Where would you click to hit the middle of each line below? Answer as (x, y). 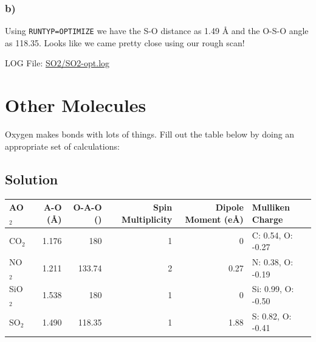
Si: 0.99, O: (273, 289)
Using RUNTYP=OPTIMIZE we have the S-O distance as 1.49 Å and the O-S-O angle (157, 31)
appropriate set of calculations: (62, 146)
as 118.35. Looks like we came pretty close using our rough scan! (125, 42)
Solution (32, 179)
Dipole (229, 207)
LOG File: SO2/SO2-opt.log (57, 63)
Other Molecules (76, 105)
